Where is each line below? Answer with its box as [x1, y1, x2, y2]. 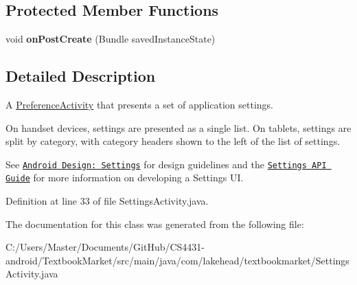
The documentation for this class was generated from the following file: [5, 216, 304, 231]
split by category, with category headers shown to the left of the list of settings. [5, 134, 341, 148]
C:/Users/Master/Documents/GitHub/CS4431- [5, 240, 205, 254]
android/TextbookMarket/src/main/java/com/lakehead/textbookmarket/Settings [5, 253, 349, 267]
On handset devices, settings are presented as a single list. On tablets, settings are [5, 120, 352, 135]
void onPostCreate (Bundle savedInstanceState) [5, 32, 216, 46]
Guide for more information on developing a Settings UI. [5, 170, 244, 185]
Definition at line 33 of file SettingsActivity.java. [5, 194, 209, 208]
